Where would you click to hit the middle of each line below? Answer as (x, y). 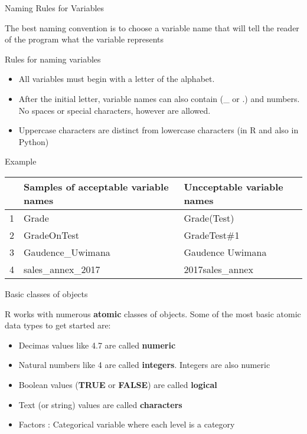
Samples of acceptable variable (96, 186)
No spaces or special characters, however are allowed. (115, 110)
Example (21, 161)
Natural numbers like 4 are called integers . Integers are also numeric (144, 365)
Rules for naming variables (53, 59)
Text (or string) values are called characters (100, 404)
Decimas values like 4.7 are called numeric (97, 345)
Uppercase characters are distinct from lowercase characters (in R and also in (159, 130)
